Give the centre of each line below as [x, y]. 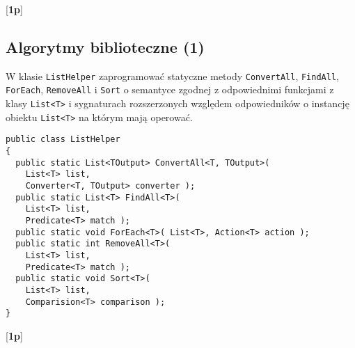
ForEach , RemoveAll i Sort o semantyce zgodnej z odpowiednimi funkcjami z [170, 89]
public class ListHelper [63, 140]
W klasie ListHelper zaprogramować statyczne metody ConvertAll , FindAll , [172, 76]
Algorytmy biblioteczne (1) [105, 46]
